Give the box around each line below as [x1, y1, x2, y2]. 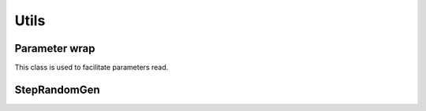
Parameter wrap [14, 42, 95, 55]
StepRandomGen [14, 83, 100, 96]
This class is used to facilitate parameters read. [14, 63, 169, 72]
